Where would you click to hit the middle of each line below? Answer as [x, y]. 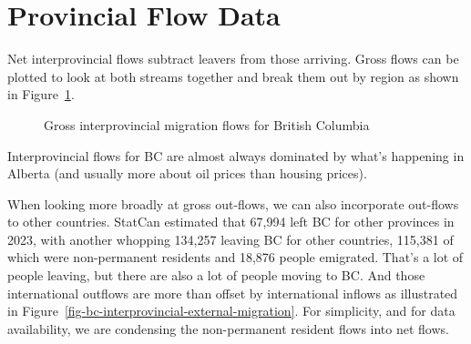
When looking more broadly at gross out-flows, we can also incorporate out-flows [233, 203]
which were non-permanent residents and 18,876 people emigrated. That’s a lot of [235, 257]
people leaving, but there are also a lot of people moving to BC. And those [216, 275]
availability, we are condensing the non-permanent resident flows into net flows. [228, 328]
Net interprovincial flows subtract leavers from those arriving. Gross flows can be [233, 59]
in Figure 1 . [41, 94]
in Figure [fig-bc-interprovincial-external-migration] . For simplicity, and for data [231, 311]
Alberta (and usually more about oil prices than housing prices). [187, 173]
